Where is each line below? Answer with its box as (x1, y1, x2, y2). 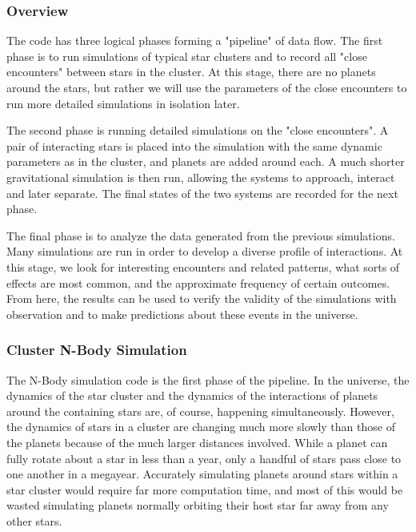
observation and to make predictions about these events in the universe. (6, 305, 358, 322)
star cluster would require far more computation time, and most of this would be (6, 481, 403, 498)
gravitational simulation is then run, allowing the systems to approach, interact (6, 168, 395, 185)
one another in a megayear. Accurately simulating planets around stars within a (6, 465, 398, 482)
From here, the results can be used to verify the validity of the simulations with (6, 290, 397, 307)
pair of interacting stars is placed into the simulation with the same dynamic (6, 137, 382, 154)
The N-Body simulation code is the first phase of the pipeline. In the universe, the (6, 371, 410, 388)
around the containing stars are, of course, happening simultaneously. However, (6, 402, 394, 419)
